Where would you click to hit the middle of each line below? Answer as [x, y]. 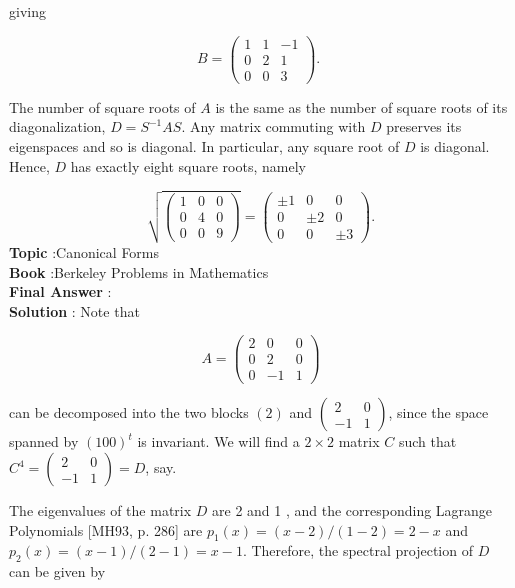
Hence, [29, 165]
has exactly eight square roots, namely [188, 165]
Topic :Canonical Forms [84, 251]
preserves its [424, 126]
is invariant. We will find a [218, 441]
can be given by [57, 571]
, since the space [438, 412]
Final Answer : [60, 291]
